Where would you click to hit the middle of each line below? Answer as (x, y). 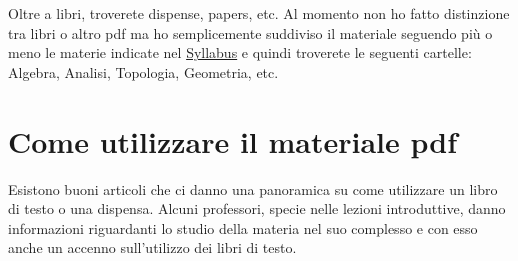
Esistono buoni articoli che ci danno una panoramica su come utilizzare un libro (253, 188)
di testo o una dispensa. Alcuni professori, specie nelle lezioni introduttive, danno (257, 208)
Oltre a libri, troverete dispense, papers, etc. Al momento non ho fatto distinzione (259, 13)
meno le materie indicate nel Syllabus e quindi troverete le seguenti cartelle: (240, 52)
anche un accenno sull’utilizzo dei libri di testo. (152, 247)
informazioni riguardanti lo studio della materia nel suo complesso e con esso (243, 227)
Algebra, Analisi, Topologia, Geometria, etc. (143, 71)
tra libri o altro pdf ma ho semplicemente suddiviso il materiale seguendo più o (250, 32)
